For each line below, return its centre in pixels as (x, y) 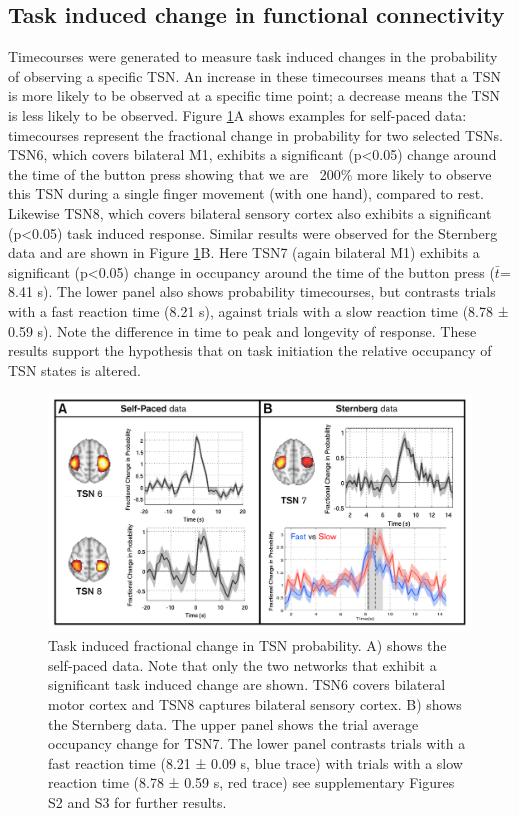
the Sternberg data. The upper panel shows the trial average (233, 723)
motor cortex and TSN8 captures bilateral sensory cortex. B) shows (255, 703)
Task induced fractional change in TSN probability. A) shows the (247, 645)
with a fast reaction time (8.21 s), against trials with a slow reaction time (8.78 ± (258, 310)
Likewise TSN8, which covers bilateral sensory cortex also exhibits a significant (250, 212)
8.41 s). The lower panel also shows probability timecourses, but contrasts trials (252, 291)
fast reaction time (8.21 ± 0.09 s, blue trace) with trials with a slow (255, 762)
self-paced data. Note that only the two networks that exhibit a (242, 664)
